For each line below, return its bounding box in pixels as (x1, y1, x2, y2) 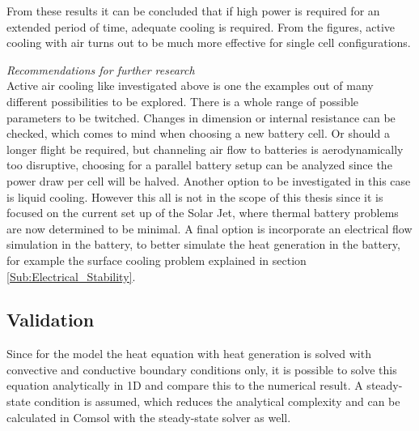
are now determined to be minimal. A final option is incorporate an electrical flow (6, 220, 413, 237)
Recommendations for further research (6, 61, 195, 78)
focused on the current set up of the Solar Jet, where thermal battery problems (6, 204, 399, 221)
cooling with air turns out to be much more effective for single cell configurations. (6, 34, 411, 51)
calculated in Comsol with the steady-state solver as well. (6, 408, 291, 425)
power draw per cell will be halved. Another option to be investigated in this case (6, 172, 411, 189)
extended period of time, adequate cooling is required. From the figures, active (6, 18, 396, 35)
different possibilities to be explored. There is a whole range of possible (6, 92, 358, 109)
